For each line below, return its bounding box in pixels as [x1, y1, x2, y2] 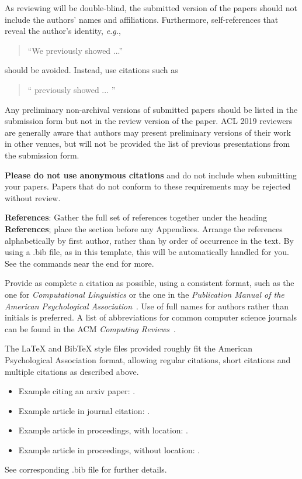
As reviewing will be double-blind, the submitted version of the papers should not [5, 2, 298, 13]
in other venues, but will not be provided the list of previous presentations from [5, 137, 290, 150]
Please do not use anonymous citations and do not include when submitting [5, 168, 297, 181]
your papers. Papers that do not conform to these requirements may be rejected [5, 180, 291, 192]
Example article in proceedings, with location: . [18, 424, 188, 436]
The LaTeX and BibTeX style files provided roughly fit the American [5, 342, 253, 354]
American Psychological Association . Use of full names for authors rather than [5, 299, 289, 312]
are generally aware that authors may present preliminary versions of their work [5, 126, 291, 138]
